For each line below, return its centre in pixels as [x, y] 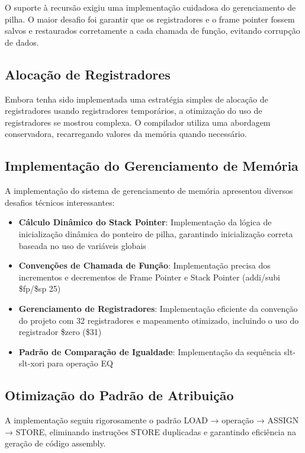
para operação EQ [80, 363]
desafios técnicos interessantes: [60, 202]
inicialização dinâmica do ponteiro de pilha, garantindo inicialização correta [156, 233]
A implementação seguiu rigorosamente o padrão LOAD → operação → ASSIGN [152, 420]
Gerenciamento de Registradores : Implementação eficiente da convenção [158, 308]
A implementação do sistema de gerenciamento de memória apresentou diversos [149, 191]
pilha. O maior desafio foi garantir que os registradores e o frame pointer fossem [150, 19]
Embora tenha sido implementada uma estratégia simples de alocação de [137, 99]
